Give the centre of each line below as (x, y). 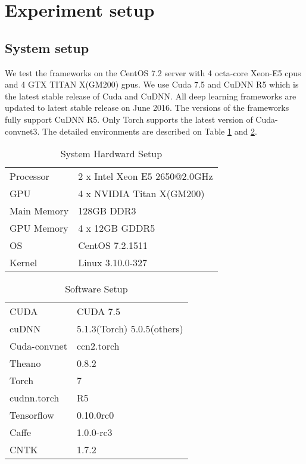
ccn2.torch (98, 346)
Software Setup (96, 289)
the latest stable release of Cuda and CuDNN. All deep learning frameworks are (151, 96)
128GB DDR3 (107, 211)
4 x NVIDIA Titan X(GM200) (141, 194)
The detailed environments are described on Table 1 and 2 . (149, 131)
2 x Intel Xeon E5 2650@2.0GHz (146, 176)
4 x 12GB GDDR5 (117, 228)
